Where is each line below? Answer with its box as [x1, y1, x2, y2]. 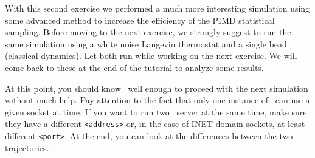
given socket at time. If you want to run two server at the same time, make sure [5, 105, 307, 118]
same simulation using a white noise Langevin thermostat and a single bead [5, 37, 287, 50]
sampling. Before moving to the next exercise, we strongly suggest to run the [5, 26, 291, 38]
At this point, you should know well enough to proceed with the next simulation [5, 81, 308, 94]
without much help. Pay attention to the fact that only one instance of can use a [5, 94, 310, 106]
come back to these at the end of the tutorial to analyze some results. [5, 61, 264, 74]
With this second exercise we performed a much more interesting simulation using [5, 2, 310, 14]
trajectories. [5, 141, 49, 154]
